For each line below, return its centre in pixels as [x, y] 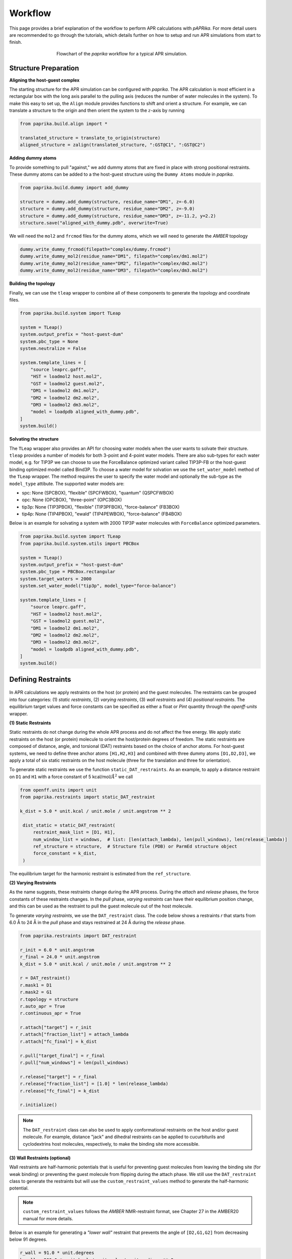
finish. [16, 42]
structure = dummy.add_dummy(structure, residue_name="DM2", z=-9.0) [107, 209]
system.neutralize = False [53, 348]
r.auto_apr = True [42, 1006]
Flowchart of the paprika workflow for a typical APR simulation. [122, 53]
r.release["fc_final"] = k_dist [60, 1091]
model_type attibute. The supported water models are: [67, 483]
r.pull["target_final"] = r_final [62, 1056]
